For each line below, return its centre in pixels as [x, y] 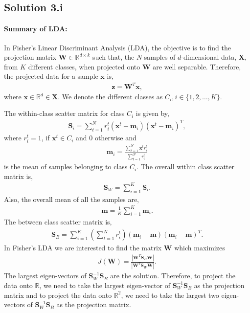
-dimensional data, [209, 57]
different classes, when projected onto [84, 66]
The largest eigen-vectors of [45, 276]
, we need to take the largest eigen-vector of [105, 285]
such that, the [114, 57]
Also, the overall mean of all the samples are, [71, 199]
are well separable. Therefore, [197, 66]
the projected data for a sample [51, 76]
